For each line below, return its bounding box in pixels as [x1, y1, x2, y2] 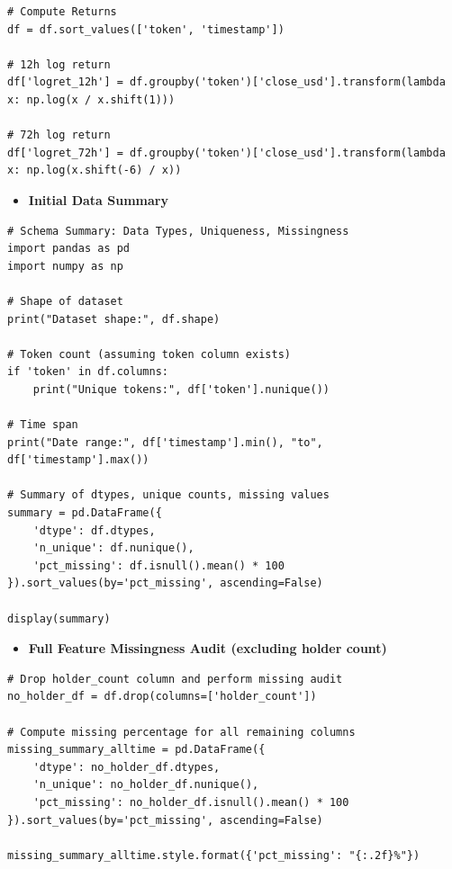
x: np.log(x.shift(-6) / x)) [7, 164, 182, 177]
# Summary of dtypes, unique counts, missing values [7, 488, 330, 502]
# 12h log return [7, 58, 111, 71]
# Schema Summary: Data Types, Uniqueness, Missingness [7, 224, 349, 237]
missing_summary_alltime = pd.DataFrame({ [7, 743, 266, 757]
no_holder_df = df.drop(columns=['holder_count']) [7, 690, 317, 703]
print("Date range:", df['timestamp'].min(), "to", [7, 435, 323, 449]
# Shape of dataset [7, 294, 123, 308]
